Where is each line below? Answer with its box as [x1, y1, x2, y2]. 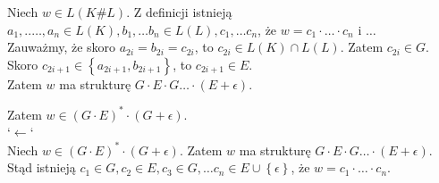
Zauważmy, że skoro [7, 37, 116, 56]
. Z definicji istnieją [126, 3, 232, 21]
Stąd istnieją [7, 158, 76, 177]
